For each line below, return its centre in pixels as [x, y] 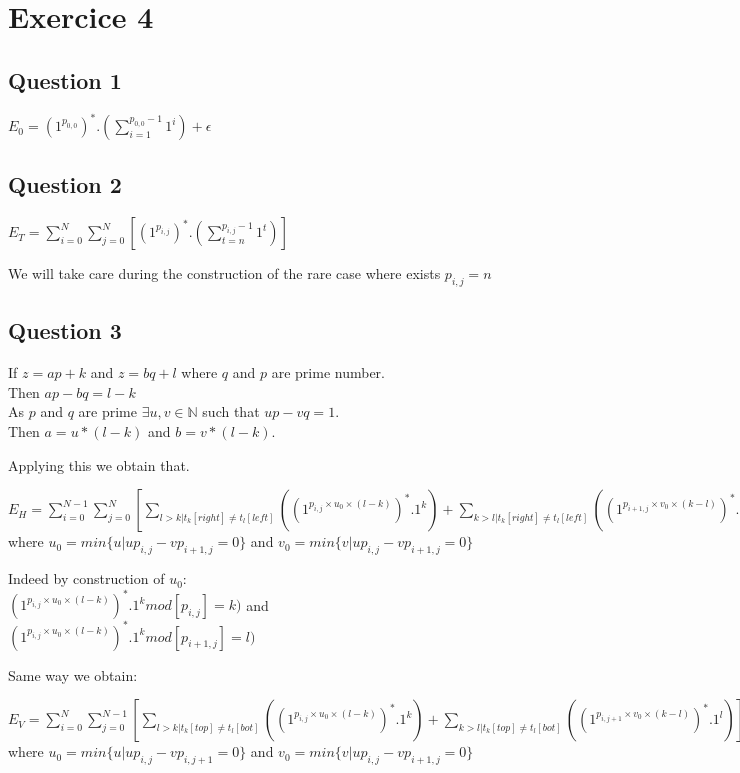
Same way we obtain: [73, 674]
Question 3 [65, 330]
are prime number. [328, 372]
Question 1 [65, 79]
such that [231, 411]
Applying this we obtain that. [99, 464]
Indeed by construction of [86, 578]
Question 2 [65, 184]
